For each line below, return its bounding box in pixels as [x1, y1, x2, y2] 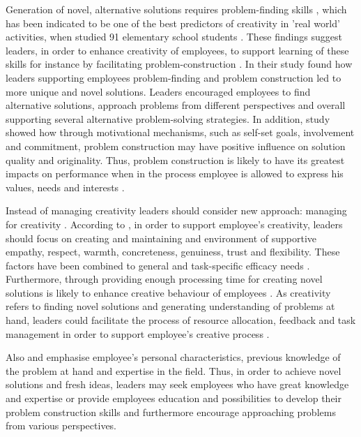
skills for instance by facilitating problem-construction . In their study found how [6, 57, 353, 71]
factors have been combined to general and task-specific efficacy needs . [6, 258, 310, 272]
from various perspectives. [6, 418, 117, 433]
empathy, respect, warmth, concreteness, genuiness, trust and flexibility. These [6, 244, 340, 259]
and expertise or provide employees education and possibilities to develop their [6, 391, 341, 406]
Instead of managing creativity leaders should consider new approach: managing [6, 203, 347, 218]
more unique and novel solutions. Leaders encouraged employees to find [6, 84, 311, 98]
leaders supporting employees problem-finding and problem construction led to [6, 70, 341, 84]
